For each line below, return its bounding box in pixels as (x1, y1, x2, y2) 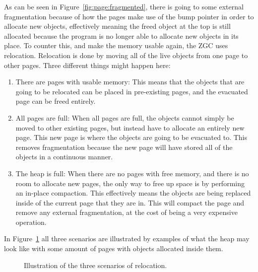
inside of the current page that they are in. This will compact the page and (15, 197, 245, 207)
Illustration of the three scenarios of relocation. (24, 260, 167, 270)
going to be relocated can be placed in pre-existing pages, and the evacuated (15, 86, 248, 96)
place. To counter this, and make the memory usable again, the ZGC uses (4, 40, 228, 51)
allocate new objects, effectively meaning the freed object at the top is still (4, 21, 231, 31)
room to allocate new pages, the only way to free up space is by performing (15, 178, 245, 188)
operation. (15, 216, 47, 227)
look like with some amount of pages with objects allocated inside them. (4, 243, 223, 254)
